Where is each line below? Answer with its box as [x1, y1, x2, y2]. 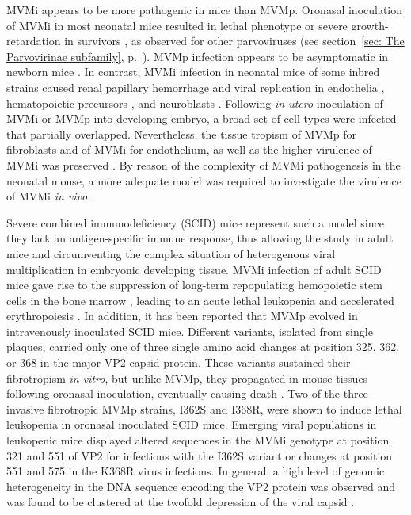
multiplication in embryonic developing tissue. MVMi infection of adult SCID [6, 261, 382, 277]
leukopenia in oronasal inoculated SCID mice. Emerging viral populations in [6, 416, 377, 433]
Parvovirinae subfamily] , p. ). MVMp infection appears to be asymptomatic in [6, 48, 389, 64]
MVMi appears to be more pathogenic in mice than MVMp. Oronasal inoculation [6, 2, 403, 17]
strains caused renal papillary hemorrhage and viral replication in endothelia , [6, 78, 385, 95]
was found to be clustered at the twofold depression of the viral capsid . [6, 494, 355, 510]
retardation [6, 32, 61, 49]
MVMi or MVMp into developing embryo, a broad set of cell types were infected [6, 110, 397, 127]
